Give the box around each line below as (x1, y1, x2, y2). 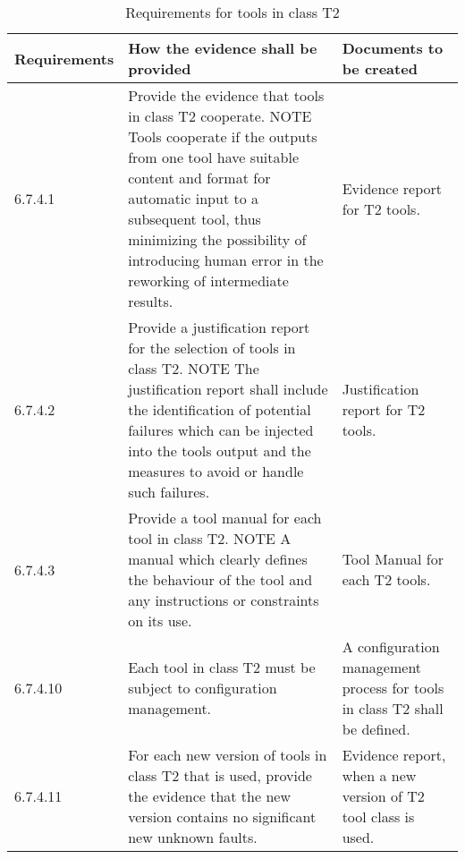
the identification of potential (128, 399, 311, 420)
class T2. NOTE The (128, 358, 259, 378)
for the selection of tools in (128, 337, 296, 358)
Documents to (342, 38, 444, 58)
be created (342, 58, 418, 79)
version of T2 (342, 786, 425, 806)
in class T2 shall (342, 698, 444, 719)
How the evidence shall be (128, 38, 317, 58)
